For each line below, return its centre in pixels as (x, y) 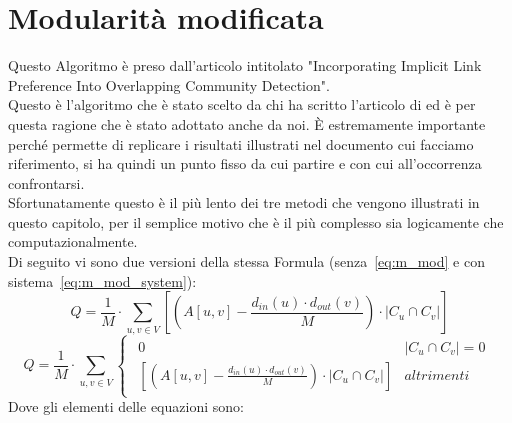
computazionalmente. (73, 241)
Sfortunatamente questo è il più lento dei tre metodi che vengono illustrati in (244, 202)
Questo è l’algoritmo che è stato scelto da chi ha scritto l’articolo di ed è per (242, 104)
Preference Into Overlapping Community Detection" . (169, 84)
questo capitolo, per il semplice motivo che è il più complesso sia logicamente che (256, 221)
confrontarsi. (46, 182)
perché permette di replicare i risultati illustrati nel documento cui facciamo (241, 143)
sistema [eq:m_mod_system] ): (102, 280)
